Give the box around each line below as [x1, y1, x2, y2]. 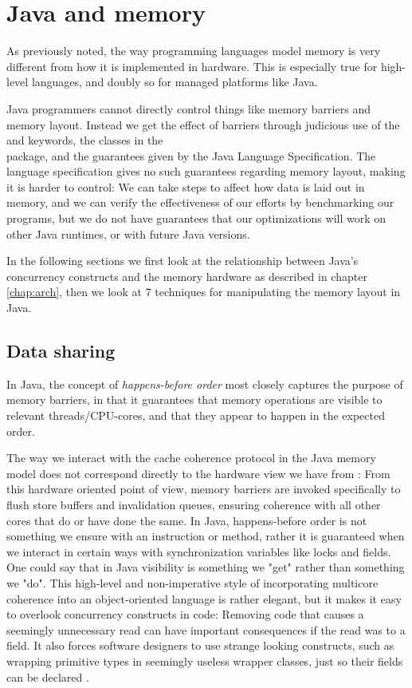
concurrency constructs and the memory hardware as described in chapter [6, 267, 367, 284]
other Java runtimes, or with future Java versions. [6, 225, 250, 242]
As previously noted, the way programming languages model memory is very [6, 42, 381, 59]
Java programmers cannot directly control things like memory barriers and [6, 100, 371, 117]
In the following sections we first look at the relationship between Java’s [6, 252, 359, 269]
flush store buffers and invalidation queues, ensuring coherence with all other [6, 496, 381, 512]
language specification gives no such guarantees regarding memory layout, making [6, 163, 406, 180]
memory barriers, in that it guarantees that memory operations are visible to [6, 391, 383, 408]
